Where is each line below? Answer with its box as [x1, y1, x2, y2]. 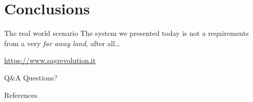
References [4, 89, 38, 100]
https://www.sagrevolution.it [4, 55, 96, 66]
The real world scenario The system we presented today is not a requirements [4, 28, 249, 38]
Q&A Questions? [4, 72, 58, 83]
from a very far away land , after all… [4, 37, 120, 48]
